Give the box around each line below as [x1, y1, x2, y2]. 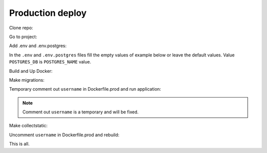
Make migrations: [9, 77, 44, 83]
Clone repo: [9, 25, 33, 31]
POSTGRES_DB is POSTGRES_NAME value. [9, 59, 91, 65]
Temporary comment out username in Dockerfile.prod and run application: [9, 86, 161, 92]
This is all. [9, 141, 30, 147]
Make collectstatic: [9, 123, 48, 129]
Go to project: [9, 34, 37, 40]
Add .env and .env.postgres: [9, 43, 67, 49]
